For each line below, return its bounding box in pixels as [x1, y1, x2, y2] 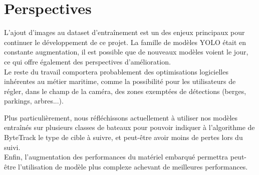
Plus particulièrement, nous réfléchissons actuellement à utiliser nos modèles [4, 112, 238, 122]
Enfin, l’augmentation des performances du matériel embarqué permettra [4, 151, 228, 162]
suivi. [4, 141, 21, 152]
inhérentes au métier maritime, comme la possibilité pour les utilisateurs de [4, 76, 236, 86]
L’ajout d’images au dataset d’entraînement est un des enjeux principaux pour [4, 27, 245, 37]
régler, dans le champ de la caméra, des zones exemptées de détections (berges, [4, 85, 246, 96]
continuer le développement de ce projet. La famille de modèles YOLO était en [4, 36, 246, 47]
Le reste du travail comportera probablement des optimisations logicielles [4, 66, 228, 76]
